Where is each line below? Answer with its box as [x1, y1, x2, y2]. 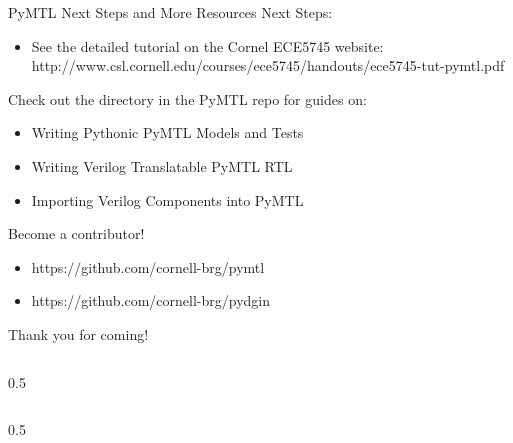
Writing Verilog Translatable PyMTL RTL [31, 155, 293, 176]
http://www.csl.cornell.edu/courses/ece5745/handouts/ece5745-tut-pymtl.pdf [31, 55, 505, 76]
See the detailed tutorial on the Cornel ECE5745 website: [31, 35, 384, 56]
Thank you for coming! [8, 323, 149, 344]
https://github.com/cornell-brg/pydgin [31, 290, 271, 311]
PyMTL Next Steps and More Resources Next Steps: [8, 2, 333, 22]
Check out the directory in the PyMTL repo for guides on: [8, 88, 367, 109]
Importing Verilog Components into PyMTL [31, 189, 304, 210]
